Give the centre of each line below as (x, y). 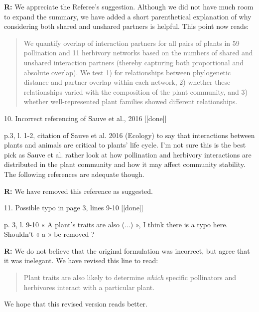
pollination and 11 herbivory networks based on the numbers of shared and (138, 53)
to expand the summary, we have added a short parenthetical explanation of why (128, 16)
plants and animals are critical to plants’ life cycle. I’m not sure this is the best (125, 145)
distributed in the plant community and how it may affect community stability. (125, 164)
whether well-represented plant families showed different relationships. (130, 101)
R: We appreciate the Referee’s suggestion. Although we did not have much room (129, 6)
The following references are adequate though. (74, 174)
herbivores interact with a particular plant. (89, 287)
